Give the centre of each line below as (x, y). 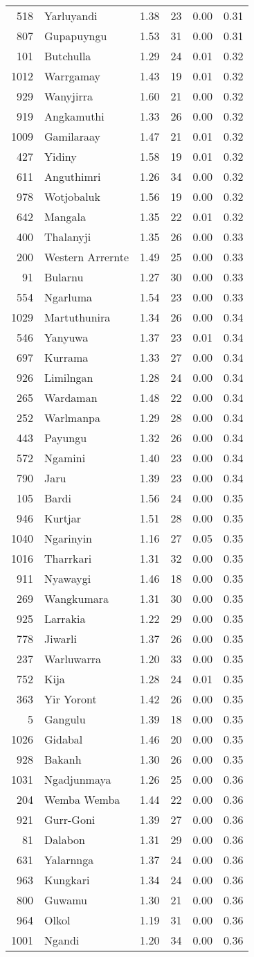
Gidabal (64, 739)
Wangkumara (76, 598)
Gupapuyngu (76, 36)
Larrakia (65, 618)
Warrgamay (73, 76)
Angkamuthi (74, 116)
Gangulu (65, 719)
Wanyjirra (69, 96)
